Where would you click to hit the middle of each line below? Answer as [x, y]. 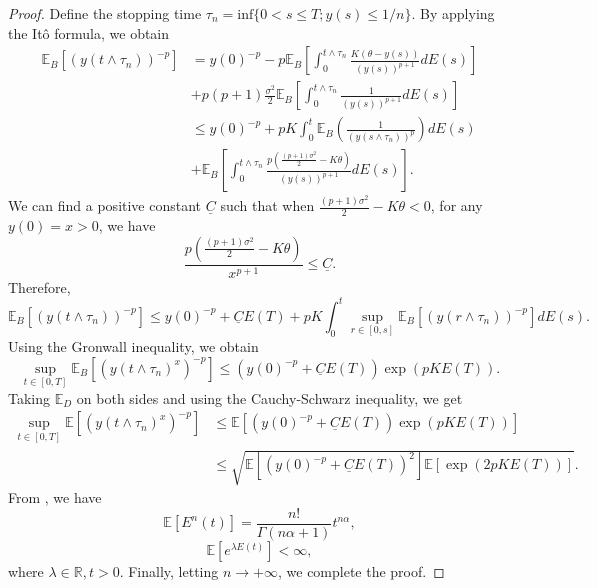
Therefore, [39, 286]
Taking [29, 397]
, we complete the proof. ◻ [361, 570]
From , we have [55, 497]
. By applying [453, 13]
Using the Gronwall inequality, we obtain [133, 346]
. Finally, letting [169, 570]
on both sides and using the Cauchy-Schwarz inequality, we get [269, 397]
